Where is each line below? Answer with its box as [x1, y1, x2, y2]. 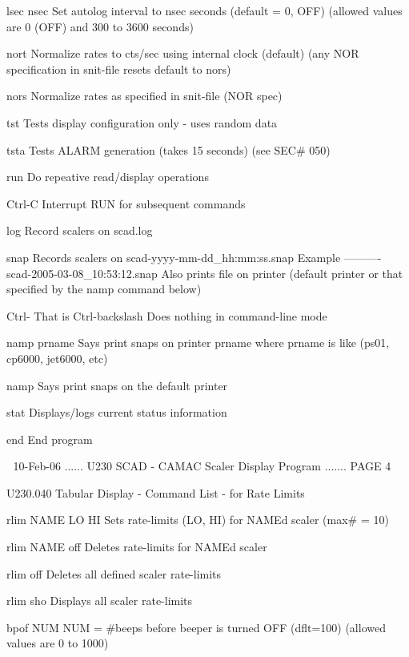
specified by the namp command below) [6, 280, 202, 297]
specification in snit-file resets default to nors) [6, 60, 231, 77]
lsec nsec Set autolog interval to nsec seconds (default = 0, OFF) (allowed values [6, 2, 403, 18]
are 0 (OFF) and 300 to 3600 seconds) [6, 18, 194, 34]
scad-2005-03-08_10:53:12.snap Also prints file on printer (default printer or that [6, 264, 403, 281]
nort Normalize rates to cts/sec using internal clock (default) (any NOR [6, 45, 359, 62]
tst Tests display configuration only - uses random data [6, 114, 278, 131]
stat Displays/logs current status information [6, 404, 227, 421]
